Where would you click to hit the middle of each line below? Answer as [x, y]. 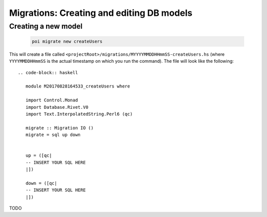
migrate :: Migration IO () [60, 128]
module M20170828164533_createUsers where [78, 86]
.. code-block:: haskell [48, 72]
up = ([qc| [39, 155]
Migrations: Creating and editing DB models [101, 13]
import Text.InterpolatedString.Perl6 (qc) [79, 114]
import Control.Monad [52, 100]
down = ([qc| [41, 183]
